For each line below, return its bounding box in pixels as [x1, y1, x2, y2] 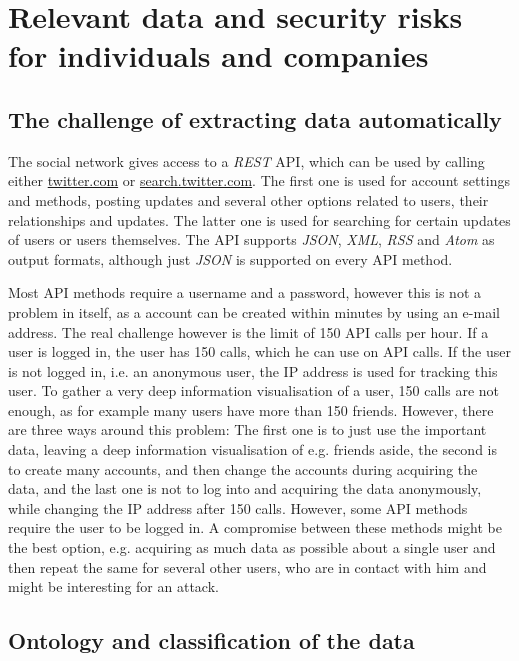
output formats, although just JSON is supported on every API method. [8, 248, 453, 269]
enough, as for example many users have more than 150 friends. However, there [8, 399, 494, 420]
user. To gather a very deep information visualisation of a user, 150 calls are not [8, 380, 500, 401]
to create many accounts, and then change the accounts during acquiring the [8, 458, 478, 479]
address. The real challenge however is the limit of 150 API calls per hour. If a [8, 321, 489, 342]
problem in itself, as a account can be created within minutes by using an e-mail [8, 301, 500, 322]
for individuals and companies [8, 35, 429, 76]
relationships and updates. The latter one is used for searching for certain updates [8, 209, 511, 230]
